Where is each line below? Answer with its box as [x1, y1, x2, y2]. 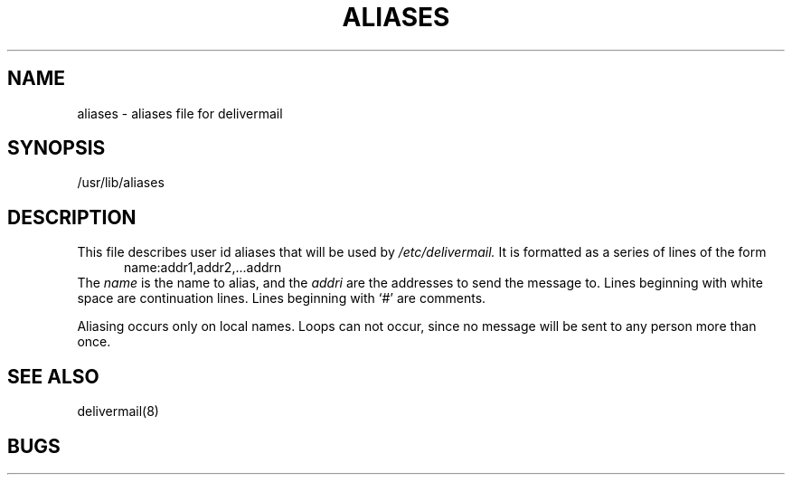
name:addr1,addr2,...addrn [124, 260, 282, 276]
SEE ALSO [7, 364, 99, 388]
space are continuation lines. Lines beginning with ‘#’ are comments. [77, 290, 486, 307]
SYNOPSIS [7, 137, 106, 160]
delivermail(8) [77, 403, 159, 420]
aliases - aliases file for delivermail [77, 105, 283, 121]
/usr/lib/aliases [77, 175, 165, 191]
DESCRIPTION [7, 205, 137, 229]
